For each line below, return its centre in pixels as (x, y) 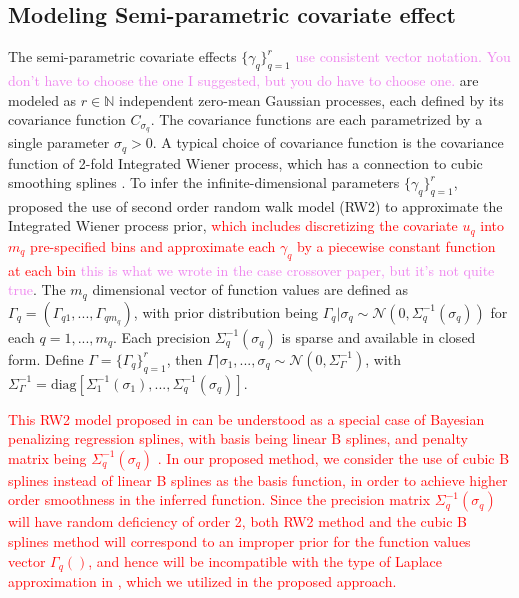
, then (184, 358)
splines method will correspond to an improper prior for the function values (239, 540)
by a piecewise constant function (396, 245)
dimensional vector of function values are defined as (250, 289)
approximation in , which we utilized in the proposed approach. (202, 581)
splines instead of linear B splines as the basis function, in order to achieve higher (258, 479)
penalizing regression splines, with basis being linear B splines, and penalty (238, 438)
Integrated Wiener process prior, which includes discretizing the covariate (233, 225)
